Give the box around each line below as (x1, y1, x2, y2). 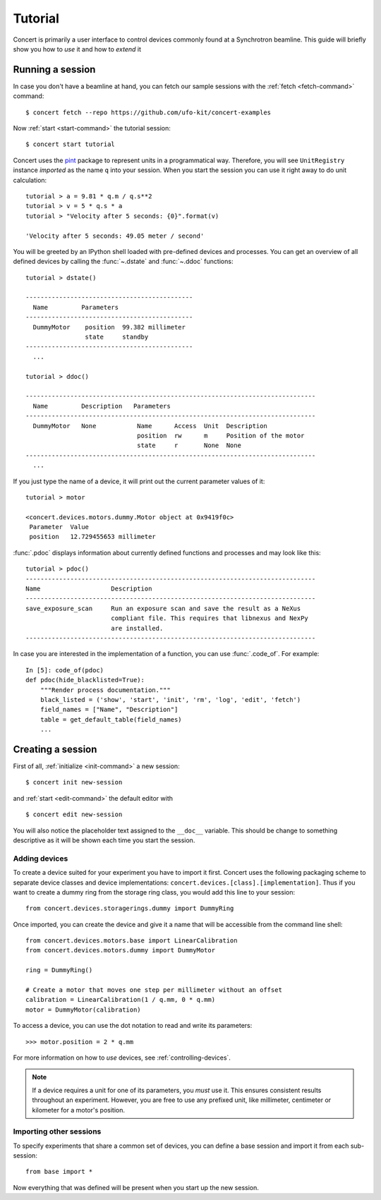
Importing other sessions (13, 1127, 102, 1137)
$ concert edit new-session (25, 811, 123, 818)
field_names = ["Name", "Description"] (40, 705, 179, 714)
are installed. (110, 624, 164, 632)
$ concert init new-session (25, 778, 123, 787)
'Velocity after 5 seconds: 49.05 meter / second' (25, 231, 205, 240)
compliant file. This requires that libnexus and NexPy (110, 614, 308, 622)
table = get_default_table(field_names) (40, 715, 183, 723)
